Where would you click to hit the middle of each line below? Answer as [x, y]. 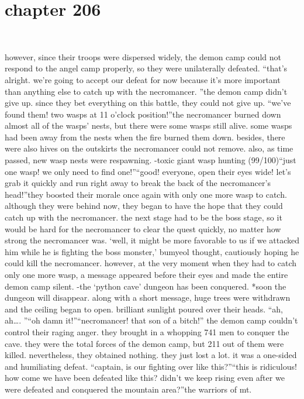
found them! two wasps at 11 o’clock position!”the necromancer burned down [143, 114]
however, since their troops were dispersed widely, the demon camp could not [143, 56]
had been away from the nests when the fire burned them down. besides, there [145, 137]
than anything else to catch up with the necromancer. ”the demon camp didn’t [146, 91]
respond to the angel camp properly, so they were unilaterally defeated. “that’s [146, 68]
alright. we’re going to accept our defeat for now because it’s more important [143, 79]
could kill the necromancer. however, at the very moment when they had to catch [151, 263]
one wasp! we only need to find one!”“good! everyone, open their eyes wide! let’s [148, 171]
